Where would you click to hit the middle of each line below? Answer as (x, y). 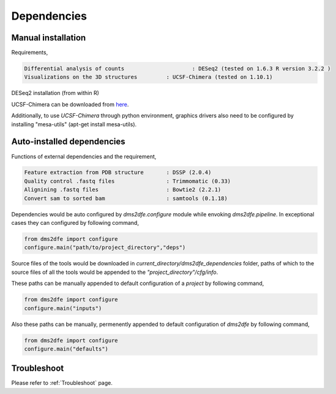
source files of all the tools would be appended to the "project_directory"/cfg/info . (115, 272)
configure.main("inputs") (63, 308)
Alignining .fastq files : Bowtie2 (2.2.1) (123, 190)
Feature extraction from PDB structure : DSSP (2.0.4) (118, 172)
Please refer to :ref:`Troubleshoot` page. (62, 383)
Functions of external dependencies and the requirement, (84, 156)
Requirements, (30, 53)
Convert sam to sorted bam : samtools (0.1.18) (126, 198)
